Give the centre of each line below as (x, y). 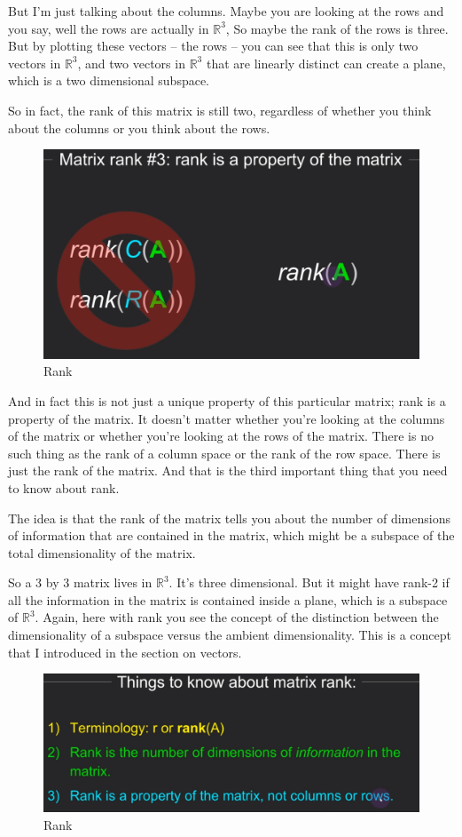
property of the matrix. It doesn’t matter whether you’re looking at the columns (227, 418)
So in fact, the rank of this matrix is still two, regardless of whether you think (220, 110)
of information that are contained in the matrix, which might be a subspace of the (231, 535)
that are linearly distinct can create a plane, (326, 63)
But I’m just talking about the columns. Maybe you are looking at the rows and (226, 11)
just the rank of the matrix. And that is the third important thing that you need (228, 470)
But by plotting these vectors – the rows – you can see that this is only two (213, 46)
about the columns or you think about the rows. (139, 128)
